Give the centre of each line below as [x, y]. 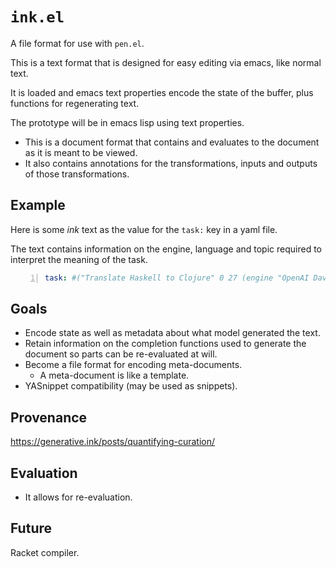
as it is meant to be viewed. [81, 152]
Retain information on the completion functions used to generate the [165, 344]
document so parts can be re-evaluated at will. [121, 354]
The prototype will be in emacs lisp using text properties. [127, 122]
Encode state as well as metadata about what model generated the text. [172, 333]
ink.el [37, 17]
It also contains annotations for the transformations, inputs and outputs [171, 163]
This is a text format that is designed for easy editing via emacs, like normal [166, 62]
